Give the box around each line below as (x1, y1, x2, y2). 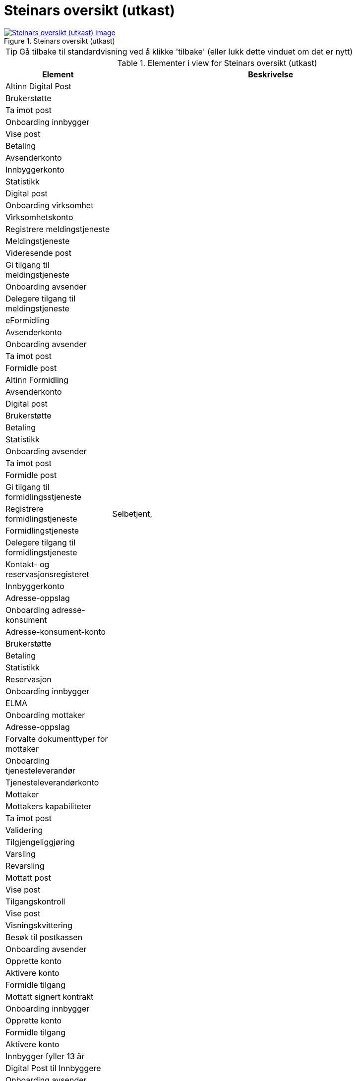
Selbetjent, (112, 508, 152, 519)
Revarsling (5, 860, 45, 871)
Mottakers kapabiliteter (5, 801, 92, 811)
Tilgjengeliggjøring (5, 837, 75, 847)
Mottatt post (5, 872, 51, 883)
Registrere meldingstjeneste (5, 224, 110, 234)
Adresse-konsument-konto (5, 626, 106, 637)
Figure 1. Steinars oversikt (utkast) (4, 36, 115, 45)
